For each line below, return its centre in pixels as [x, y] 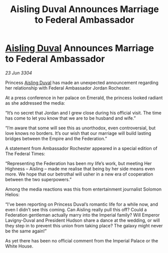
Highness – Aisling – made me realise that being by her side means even [80, 168]
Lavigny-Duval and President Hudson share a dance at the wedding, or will [82, 220]
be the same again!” [26, 231]
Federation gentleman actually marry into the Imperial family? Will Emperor [82, 215]
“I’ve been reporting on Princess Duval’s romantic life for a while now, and [82, 204]
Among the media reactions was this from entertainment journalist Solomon [83, 189]
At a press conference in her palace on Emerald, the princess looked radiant [84, 98]
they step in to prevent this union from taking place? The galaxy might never [84, 225]
